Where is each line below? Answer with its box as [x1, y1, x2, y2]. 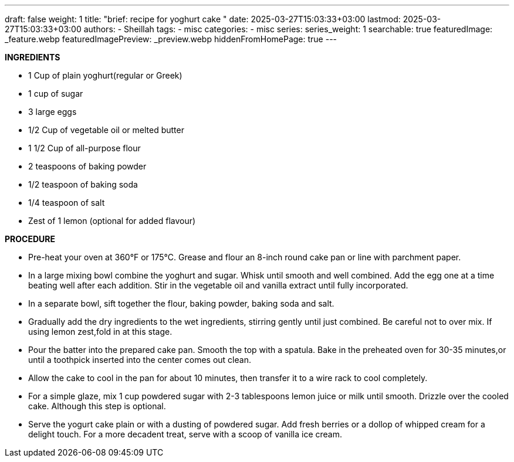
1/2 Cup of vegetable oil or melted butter [28, 125, 184, 135]
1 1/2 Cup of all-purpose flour [28, 143, 141, 153]
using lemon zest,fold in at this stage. [28, 327, 173, 337]
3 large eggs [28, 107, 77, 117]
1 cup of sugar [28, 89, 83, 98]
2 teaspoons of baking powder [28, 161, 147, 171]
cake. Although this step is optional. [28, 401, 166, 411]
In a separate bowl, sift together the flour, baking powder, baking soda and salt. [28, 298, 334, 308]
